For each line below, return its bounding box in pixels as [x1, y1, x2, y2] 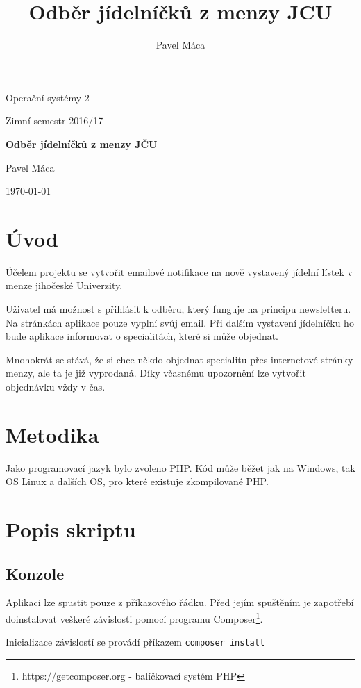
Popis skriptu [6, 515, 136, 543]
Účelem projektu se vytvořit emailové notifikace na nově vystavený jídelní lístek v [6, 264, 353, 279]
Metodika [6, 420, 99, 448]
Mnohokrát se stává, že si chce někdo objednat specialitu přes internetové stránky [6, 352, 353, 366]
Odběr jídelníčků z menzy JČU [6, 136, 158, 151]
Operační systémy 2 [6, 90, 90, 104]
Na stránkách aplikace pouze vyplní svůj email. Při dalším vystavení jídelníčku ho [6, 315, 354, 329]
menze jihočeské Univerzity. [6, 278, 123, 293]
